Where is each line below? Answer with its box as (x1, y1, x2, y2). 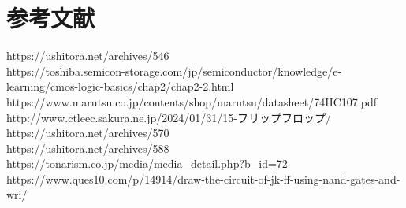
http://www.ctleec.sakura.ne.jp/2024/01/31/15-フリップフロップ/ (6, 109, 331, 125)
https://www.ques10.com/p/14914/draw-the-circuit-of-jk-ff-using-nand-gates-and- (6, 170, 400, 187)
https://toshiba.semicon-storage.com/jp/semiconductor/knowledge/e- (6, 62, 342, 79)
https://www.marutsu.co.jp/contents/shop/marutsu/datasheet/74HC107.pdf (6, 93, 377, 110)
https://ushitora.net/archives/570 (6, 124, 169, 141)
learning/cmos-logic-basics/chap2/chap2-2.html (6, 78, 234, 95)
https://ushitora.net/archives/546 (6, 47, 169, 64)
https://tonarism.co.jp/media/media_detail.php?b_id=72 (6, 155, 288, 172)
